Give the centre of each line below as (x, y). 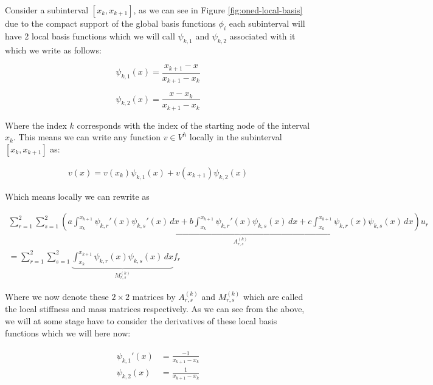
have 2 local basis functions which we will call (90, 36)
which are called (273, 297)
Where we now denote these (57, 297)
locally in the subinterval (236, 137)
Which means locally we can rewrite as (77, 196)
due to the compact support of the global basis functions (110, 23)
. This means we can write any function (87, 137)
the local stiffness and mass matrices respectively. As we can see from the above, (155, 309)
